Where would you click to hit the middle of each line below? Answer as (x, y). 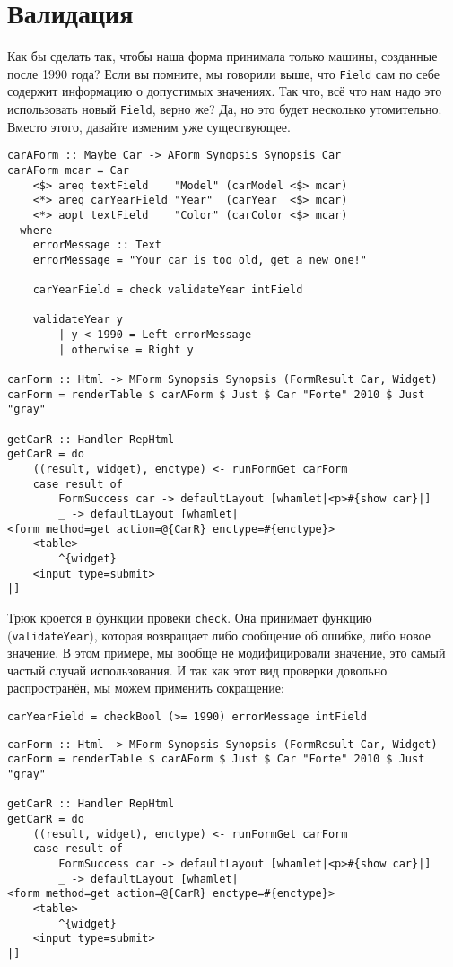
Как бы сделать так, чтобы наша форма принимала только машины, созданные (222, 56)
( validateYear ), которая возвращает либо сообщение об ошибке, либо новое (219, 635)
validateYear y (78, 320)
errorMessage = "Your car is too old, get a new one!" (200, 260)
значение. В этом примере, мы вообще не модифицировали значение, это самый (226, 653)
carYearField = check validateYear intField (168, 290)
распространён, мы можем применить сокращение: (146, 688)
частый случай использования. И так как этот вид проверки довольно (197, 670)
